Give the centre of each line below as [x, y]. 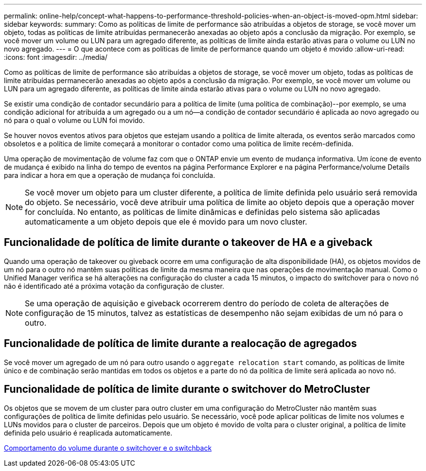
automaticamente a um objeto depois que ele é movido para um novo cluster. [166, 222]
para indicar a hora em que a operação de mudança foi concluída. [110, 175]
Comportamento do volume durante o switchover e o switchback [108, 448]
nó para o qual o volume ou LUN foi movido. [74, 120]
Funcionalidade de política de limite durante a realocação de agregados [180, 344]
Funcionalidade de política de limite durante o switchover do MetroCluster [187, 389]
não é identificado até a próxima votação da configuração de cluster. [114, 286]
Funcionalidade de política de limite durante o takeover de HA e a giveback [188, 243]
